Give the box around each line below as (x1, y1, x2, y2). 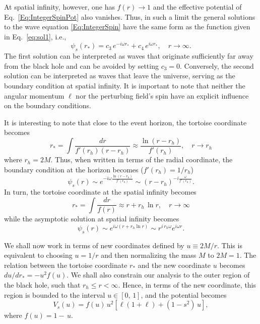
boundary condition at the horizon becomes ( (4, 164, 144, 174)
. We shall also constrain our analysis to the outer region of (67, 269, 250, 280)
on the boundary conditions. (4, 100, 91, 111)
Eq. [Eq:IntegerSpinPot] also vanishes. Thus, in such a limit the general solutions (4, 11, 255, 22)
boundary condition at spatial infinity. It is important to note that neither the (4, 80, 245, 91)
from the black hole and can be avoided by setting (4, 60, 159, 71)
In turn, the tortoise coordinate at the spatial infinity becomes (4, 186, 197, 197)
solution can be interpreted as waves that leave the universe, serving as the (4, 70, 235, 81)
